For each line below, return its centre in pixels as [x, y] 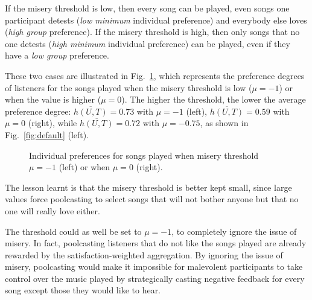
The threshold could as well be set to [73, 231]
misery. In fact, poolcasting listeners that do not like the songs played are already [156, 243]
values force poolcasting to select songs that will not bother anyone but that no [152, 199]
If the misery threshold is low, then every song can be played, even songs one [147, 8]
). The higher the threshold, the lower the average [214, 99]
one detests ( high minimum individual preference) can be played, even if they [148, 43]
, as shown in [224, 123]
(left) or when [84, 167]
